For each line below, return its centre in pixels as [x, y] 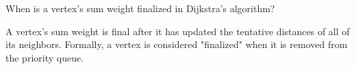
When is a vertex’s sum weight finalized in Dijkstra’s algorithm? [140, 8]
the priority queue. [45, 57]
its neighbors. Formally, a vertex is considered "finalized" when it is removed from [177, 44]
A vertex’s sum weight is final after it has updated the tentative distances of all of [178, 31]
